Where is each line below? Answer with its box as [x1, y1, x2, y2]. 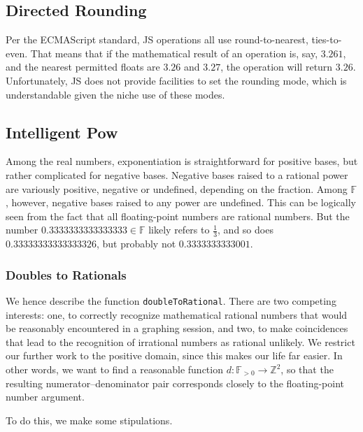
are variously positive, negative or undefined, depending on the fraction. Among [6, 181, 348, 196]
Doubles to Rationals [6, 266, 127, 283]
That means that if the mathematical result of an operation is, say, [30, 45, 318, 60]
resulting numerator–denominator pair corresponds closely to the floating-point [6, 375, 345, 390]
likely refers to [148, 222, 210, 237]
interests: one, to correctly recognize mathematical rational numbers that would [6, 307, 348, 322]
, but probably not [96, 236, 176, 251]
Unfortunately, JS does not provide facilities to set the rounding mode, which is [6, 73, 347, 87]
